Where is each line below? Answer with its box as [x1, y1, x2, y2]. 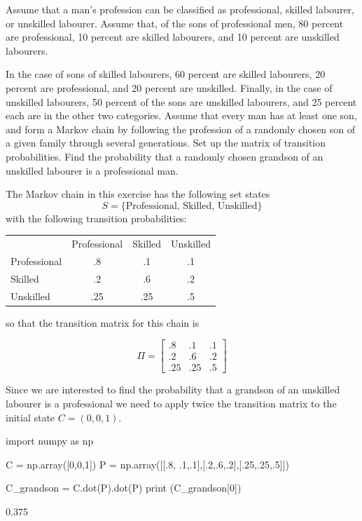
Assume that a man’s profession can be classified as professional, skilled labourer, [6, 2, 354, 16]
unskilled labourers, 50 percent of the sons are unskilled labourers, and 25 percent [6, 94, 357, 109]
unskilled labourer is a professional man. [6, 163, 179, 177]
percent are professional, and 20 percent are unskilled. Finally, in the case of [6, 80, 333, 95]
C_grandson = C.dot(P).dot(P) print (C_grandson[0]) [6, 480, 242, 495]
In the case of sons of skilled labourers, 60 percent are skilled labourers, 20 [6, 67, 326, 81]
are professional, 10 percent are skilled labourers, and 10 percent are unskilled [6, 29, 340, 44]
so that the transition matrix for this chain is [6, 315, 200, 330]
